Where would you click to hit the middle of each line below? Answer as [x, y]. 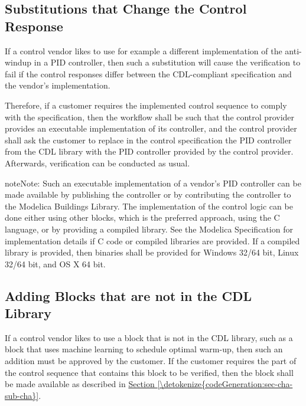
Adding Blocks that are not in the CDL [128, 295]
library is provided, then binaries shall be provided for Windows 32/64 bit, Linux [152, 252]
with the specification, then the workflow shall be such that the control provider [150, 117]
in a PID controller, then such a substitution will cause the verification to [167, 62]
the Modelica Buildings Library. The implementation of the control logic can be [149, 206]
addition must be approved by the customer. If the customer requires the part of [151, 361]
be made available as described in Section [80, 384]
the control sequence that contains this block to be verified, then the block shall [149, 372]
